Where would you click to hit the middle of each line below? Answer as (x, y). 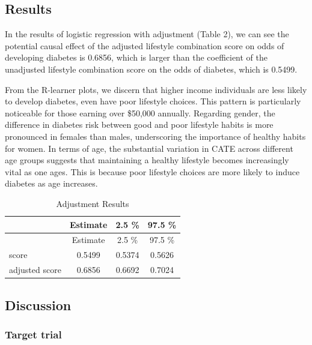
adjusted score (35, 270)
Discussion (38, 304)
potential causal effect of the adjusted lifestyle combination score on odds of (145, 45)
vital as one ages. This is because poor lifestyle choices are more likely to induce (152, 171)
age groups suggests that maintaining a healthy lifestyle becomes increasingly (147, 160)
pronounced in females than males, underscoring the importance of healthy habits (155, 136)
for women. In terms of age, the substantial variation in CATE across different (149, 148)
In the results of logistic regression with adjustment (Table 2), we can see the (147, 34)
